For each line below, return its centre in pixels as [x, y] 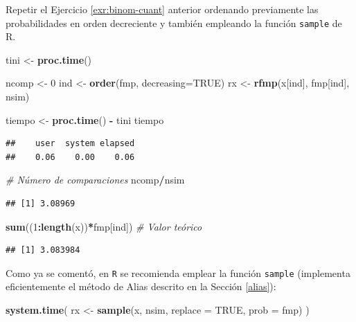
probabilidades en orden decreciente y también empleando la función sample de [174, 23]
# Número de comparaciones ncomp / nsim [95, 180]
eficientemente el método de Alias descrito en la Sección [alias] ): [141, 286]
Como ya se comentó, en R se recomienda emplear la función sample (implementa [178, 272]
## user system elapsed [70, 144]
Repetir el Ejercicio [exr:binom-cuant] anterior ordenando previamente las [162, 9]
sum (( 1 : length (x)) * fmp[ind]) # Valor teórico [104, 226]
